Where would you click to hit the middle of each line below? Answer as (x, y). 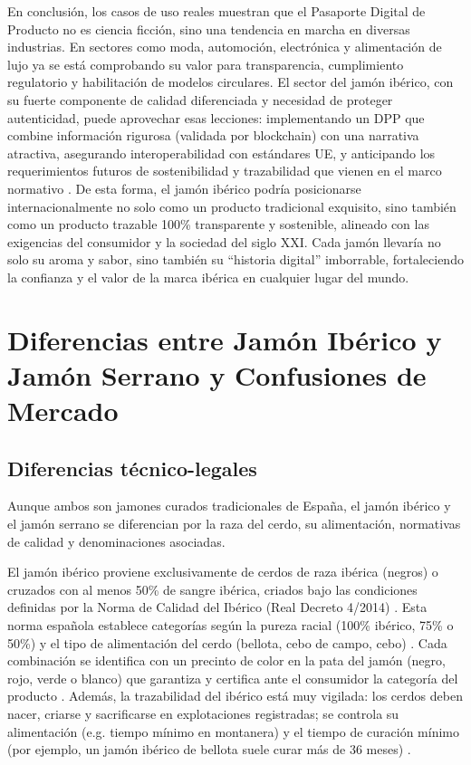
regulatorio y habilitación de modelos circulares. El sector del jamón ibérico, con (231, 82)
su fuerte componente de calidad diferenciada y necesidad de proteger (200, 99)
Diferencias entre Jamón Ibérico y (225, 339)
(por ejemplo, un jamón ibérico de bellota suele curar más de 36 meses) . (209, 749)
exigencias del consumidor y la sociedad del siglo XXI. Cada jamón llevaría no (224, 241)
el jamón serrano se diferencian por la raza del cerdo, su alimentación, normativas (234, 524)
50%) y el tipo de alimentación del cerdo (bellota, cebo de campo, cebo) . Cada (227, 642)
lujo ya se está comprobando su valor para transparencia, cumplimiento (206, 64)
